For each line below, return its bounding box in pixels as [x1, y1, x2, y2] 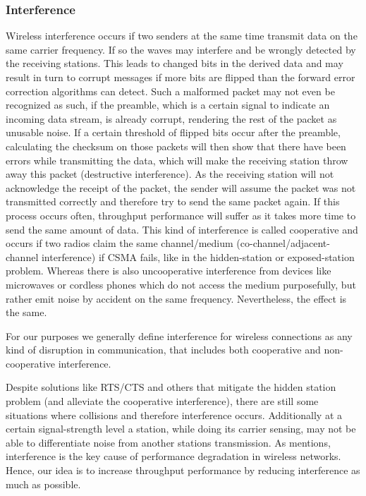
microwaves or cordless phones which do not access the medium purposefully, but [6, 277, 356, 291]
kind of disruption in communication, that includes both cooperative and [6, 342, 321, 357]
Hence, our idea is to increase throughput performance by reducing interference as [6, 463, 360, 478]
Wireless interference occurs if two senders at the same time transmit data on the [6, 28, 358, 43]
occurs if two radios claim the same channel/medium [6, 236, 233, 250]
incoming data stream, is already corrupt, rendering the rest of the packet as [6, 111, 337, 126]
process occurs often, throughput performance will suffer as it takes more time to [6, 207, 356, 222]
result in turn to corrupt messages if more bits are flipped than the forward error [6, 70, 355, 84]
